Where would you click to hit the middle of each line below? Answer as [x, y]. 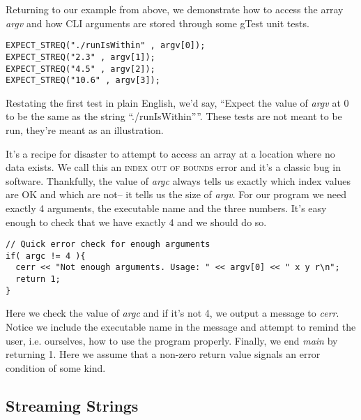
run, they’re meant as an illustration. [85, 130]
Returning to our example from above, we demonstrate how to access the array [175, 9]
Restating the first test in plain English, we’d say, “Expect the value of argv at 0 [177, 102]
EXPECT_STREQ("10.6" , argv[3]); [83, 81]
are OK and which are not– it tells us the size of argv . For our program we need [176, 194]
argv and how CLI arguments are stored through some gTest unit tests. [158, 23]
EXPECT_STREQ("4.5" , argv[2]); [80, 69]
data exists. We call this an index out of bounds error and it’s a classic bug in [173, 167]
